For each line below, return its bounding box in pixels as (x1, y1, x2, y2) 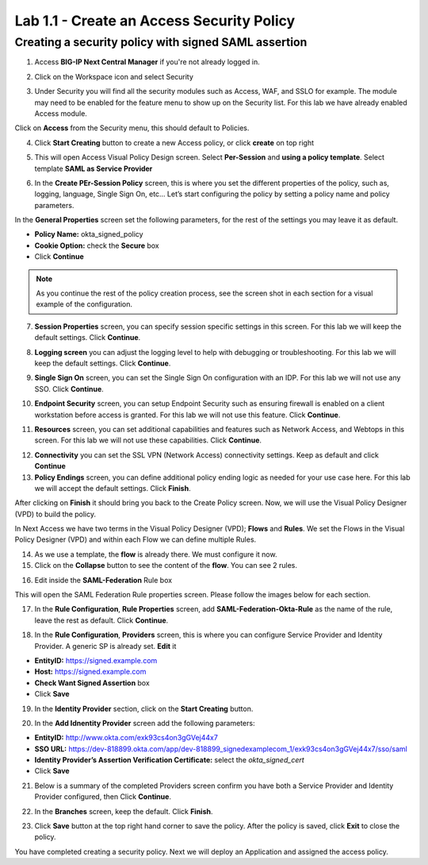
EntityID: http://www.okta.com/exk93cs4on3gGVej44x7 (34, 733, 218, 743)
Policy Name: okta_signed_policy (34, 230, 143, 239)
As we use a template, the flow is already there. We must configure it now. (34, 549, 277, 559)
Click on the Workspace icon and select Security (34, 71, 194, 81)
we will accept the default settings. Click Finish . (34, 483, 191, 492)
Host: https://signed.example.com (34, 667, 147, 677)
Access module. (34, 108, 87, 118)
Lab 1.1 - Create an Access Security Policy (14, 12, 296, 29)
